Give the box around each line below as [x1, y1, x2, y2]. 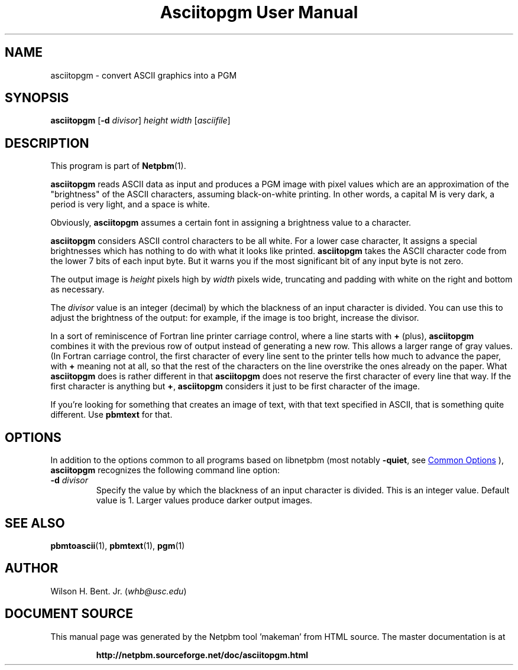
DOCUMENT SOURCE [5, 606, 133, 622]
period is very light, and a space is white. [50, 199, 210, 210]
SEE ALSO [5, 515, 65, 531]
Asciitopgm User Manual [160, 2, 358, 22]
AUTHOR [5, 561, 59, 576]
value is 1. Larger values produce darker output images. [96, 495, 313, 506]
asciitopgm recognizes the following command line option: [50, 465, 280, 476]
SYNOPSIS [5, 90, 69, 106]
